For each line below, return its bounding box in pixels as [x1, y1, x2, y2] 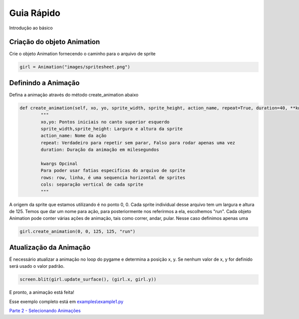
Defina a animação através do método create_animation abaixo [9, 92, 139, 98]
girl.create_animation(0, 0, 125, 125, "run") [19, 229, 136, 234]
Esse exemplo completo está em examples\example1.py [9, 299, 124, 305]
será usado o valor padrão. [9, 263, 65, 269]
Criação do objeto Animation [9, 38, 100, 46]
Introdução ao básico [9, 25, 53, 31]
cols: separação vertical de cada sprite [40, 182, 144, 188]
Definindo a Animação [9, 79, 80, 87]
